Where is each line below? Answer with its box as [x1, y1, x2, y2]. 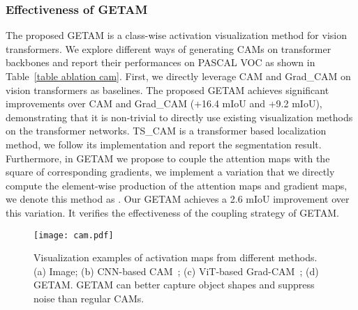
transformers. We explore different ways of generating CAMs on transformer [6, 41, 331, 56]
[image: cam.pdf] [33, 230, 114, 240]
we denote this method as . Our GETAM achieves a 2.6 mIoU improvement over [6, 192, 350, 206]
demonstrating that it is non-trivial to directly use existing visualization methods [6, 109, 353, 124]
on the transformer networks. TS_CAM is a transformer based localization [6, 123, 327, 138]
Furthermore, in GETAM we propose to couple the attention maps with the [6, 150, 330, 165]
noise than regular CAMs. [33, 290, 144, 305]
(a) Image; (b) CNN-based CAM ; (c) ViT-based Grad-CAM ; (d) [33, 263, 319, 278]
